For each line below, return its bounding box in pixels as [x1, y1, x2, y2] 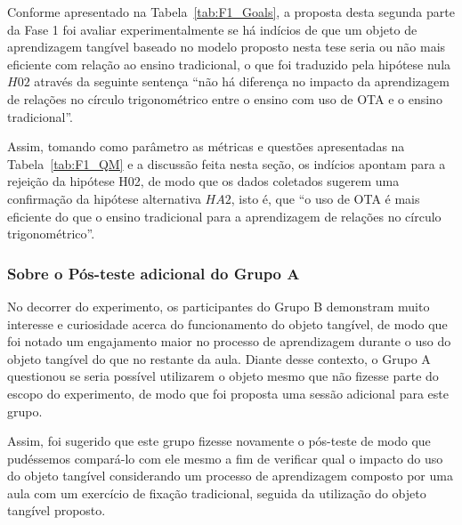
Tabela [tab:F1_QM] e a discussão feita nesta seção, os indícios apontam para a [7, 154, 446, 173]
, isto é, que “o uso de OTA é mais [231, 189, 420, 207]
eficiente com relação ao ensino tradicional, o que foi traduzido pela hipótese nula [7, 54, 451, 73]
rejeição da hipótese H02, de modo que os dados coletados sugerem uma [7, 172, 400, 190]
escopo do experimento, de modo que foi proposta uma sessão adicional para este [7, 384, 449, 402]
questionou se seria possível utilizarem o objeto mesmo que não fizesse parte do [7, 367, 439, 385]
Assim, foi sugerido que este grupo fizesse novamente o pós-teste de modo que [7, 432, 431, 450]
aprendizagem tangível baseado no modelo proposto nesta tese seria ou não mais [7, 37, 446, 56]
